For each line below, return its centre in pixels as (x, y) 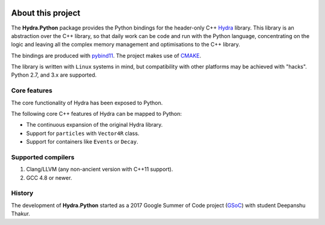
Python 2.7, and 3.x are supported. (54, 75)
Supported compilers (43, 157)
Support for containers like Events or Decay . (82, 142)
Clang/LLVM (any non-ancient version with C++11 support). (100, 170)
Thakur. (20, 214)
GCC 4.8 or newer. (49, 177)
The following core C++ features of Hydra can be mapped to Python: (97, 114)
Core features (32, 90)
